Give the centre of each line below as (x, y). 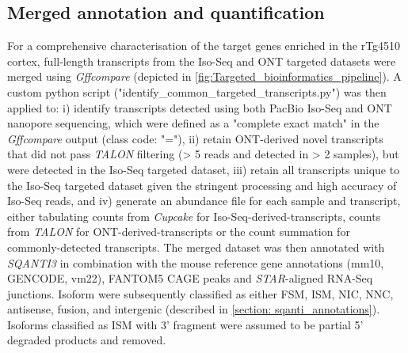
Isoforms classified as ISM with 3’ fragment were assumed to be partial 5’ (185, 324)
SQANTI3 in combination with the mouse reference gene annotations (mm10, (196, 262)
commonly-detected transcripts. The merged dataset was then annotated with (196, 247)
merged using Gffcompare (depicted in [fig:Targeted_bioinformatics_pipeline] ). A (204, 76)
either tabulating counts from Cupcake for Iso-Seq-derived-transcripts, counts (194, 216)
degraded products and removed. (87, 340)
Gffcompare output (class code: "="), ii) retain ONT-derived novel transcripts (195, 138)
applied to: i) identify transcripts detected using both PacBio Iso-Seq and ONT (200, 107)
